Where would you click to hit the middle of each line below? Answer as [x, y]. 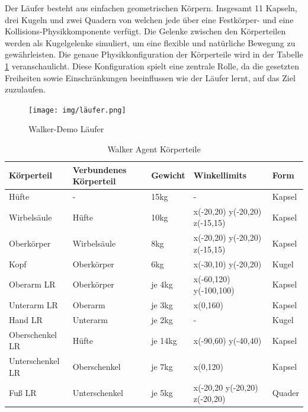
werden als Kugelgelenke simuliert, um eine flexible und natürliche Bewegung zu [150, 42]
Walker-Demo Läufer [66, 129]
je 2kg [162, 319]
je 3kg [162, 305]
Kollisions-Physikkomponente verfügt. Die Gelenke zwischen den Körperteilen [145, 31]
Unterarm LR [33, 305]
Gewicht [168, 175]
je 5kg [162, 393]
